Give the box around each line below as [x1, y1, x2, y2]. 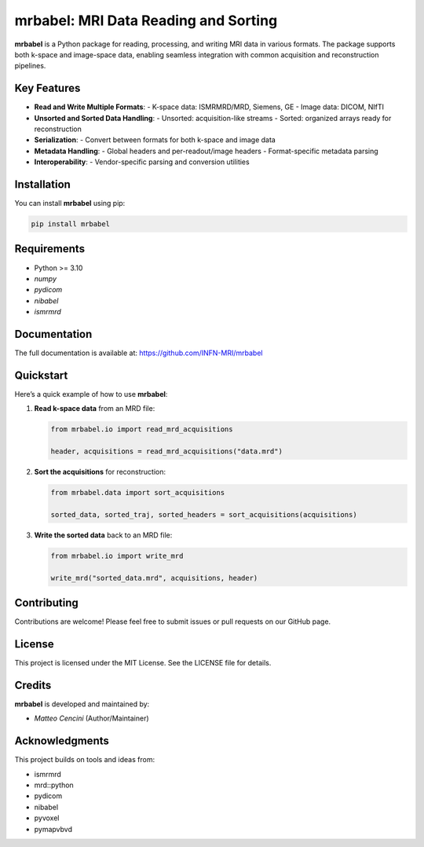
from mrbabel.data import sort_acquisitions [50, 488, 225, 497]
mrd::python [34, 780, 74, 790]
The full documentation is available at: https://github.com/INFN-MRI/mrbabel [14, 348, 263, 357]
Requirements [14, 242, 86, 255]
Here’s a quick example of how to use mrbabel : [14, 389, 168, 398]
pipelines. [14, 61, 46, 71]
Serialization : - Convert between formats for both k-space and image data [34, 135, 276, 145]
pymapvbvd [34, 824, 72, 834]
